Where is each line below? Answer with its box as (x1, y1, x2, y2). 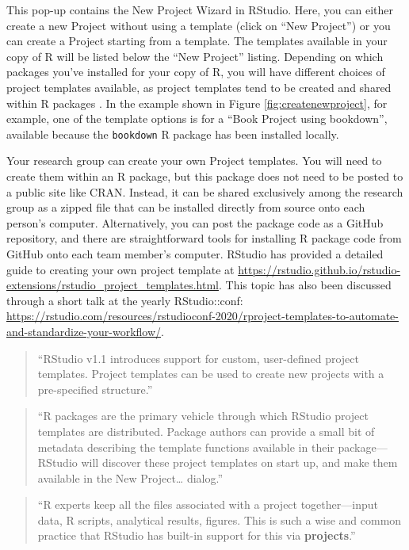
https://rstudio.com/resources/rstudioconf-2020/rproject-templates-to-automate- (6, 307, 399, 324)
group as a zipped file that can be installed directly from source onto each (6, 199, 365, 216)
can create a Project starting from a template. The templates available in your (6, 32, 388, 49)
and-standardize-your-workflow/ (6, 323, 162, 339)
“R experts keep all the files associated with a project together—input (37, 496, 378, 513)
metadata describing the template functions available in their (37, 438, 334, 455)
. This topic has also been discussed (218, 277, 392, 293)
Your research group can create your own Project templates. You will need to (6, 152, 382, 169)
